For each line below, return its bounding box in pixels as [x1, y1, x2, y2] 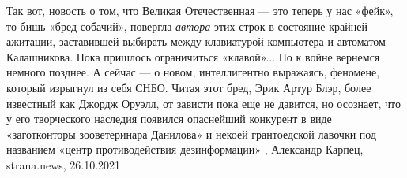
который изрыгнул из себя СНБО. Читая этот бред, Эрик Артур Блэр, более [6, 79, 371, 95]
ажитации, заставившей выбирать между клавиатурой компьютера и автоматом [6, 33, 386, 50]
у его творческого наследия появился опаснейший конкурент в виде [6, 110, 332, 127]
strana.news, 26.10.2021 [6, 156, 121, 172]
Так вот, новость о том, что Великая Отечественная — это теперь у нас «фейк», [6, 2, 394, 18]
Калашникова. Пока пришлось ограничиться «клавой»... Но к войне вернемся [6, 48, 380, 65]
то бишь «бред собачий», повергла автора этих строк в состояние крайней [6, 17, 367, 34]
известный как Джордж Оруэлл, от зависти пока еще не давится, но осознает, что [6, 95, 401, 111]
